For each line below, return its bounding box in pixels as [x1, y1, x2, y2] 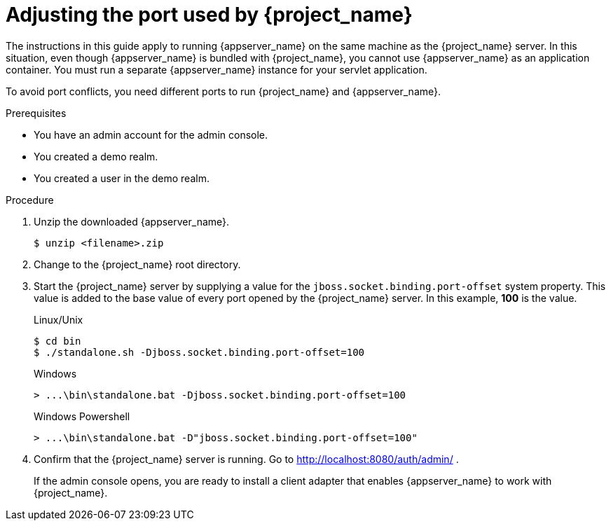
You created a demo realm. [34, 150, 158, 162]
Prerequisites [6, 106, 67, 119]
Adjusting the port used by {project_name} [6, 3, 413, 27]
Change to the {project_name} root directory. [34, 258, 241, 270]
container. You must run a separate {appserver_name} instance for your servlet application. [6, 63, 427, 76]
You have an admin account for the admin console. [34, 128, 268, 141]
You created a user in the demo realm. [34, 172, 210, 184]
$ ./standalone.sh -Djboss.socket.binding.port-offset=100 [34, 346, 365, 358]
